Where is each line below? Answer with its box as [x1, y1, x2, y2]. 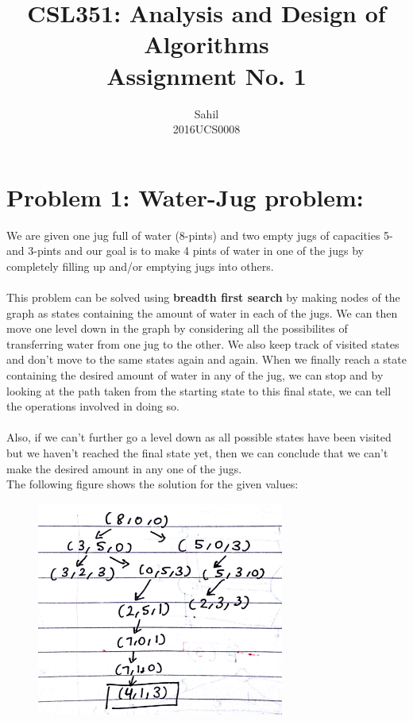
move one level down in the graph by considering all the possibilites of [6, 320, 348, 337]
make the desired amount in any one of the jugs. [6, 460, 242, 476]
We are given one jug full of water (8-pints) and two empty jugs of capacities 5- [6, 226, 393, 243]
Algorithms [144, 28, 269, 60]
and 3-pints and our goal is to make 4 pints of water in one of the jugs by [6, 242, 364, 259]
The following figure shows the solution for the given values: [6, 476, 299, 492]
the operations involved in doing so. [6, 398, 179, 414]
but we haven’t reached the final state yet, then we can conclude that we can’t [6, 444, 388, 461]
